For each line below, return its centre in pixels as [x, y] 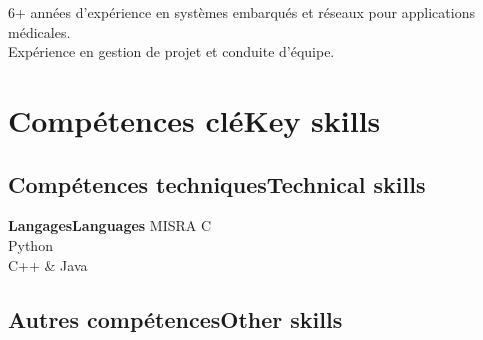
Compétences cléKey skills [194, 119]
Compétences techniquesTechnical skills [217, 183]
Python [30, 244]
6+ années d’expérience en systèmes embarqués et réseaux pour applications [241, 12]
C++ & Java [48, 264]
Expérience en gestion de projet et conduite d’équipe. [171, 51]
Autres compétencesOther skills [175, 318]
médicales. [39, 31]
